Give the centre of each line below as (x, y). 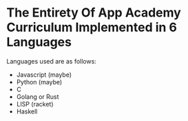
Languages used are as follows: (52, 61)
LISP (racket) (35, 104)
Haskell (27, 111)
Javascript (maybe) (44, 75)
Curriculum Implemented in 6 (92, 27)
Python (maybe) (39, 82)
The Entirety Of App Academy (94, 13)
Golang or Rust (38, 96)
